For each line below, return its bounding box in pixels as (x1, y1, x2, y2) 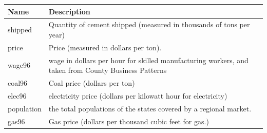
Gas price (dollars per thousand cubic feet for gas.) (48, 116, 209, 126)
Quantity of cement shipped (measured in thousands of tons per (48, 19, 250, 30)
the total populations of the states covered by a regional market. (48, 103, 252, 113)
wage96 (8, 60, 30, 70)
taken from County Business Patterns (48, 65, 167, 75)
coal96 (8, 78, 28, 88)
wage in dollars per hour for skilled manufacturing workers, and (48, 54, 249, 65)
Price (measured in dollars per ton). (48, 42, 162, 52)
